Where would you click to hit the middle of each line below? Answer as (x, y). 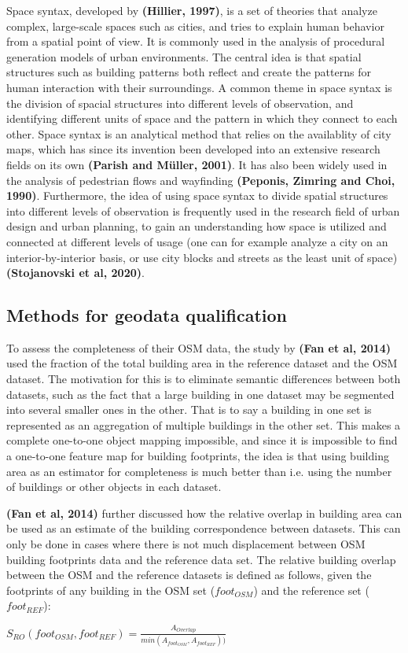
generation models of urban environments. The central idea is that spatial (184, 56)
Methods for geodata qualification (147, 315)
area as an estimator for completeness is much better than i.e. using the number (199, 471)
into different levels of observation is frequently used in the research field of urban (203, 210)
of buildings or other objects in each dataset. (114, 487)
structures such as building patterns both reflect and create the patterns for (189, 72)
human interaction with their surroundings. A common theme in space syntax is (199, 87)
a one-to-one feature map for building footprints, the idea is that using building (198, 456)
